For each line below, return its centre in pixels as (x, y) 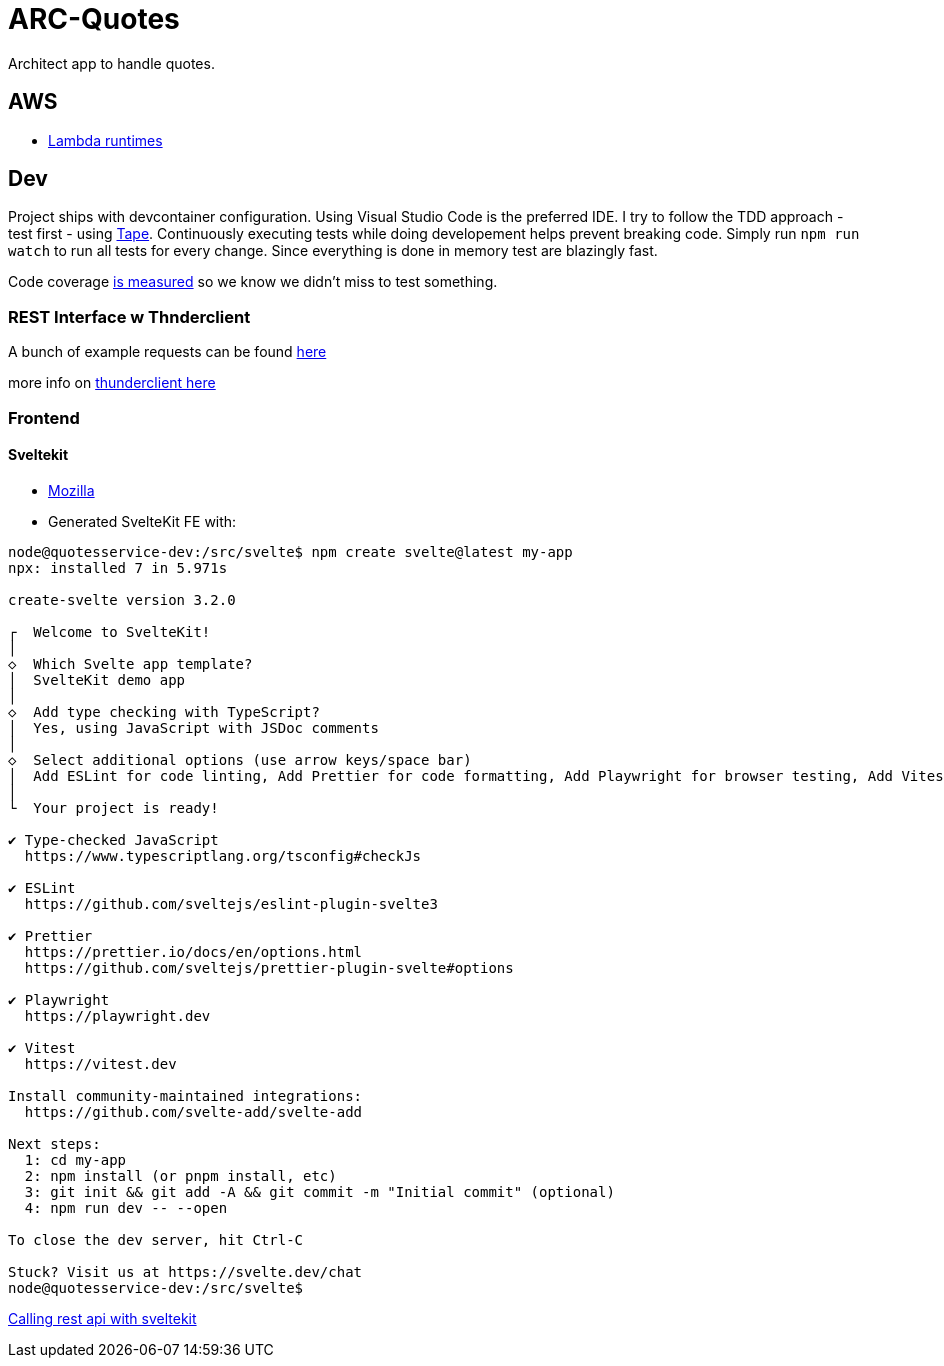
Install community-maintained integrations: (185, 1095)
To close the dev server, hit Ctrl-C (156, 1239)
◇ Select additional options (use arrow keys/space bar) (240, 759)
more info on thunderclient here (112, 383)
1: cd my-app (75, 1159)
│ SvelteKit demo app (97, 679)
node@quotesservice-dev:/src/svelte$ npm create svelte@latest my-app (290, 551)
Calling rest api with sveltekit (102, 1318)
